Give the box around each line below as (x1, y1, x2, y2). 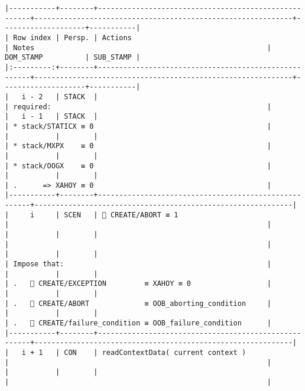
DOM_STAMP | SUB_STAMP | (5, 53, 141, 62)
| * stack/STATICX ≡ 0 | (5, 122, 272, 131)
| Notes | (5, 43, 272, 52)
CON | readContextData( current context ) (64, 348, 246, 357)
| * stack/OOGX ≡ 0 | (5, 161, 272, 170)
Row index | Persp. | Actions (13, 33, 132, 42)
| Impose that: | (5, 260, 272, 269)
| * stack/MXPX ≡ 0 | (5, 142, 272, 151)
